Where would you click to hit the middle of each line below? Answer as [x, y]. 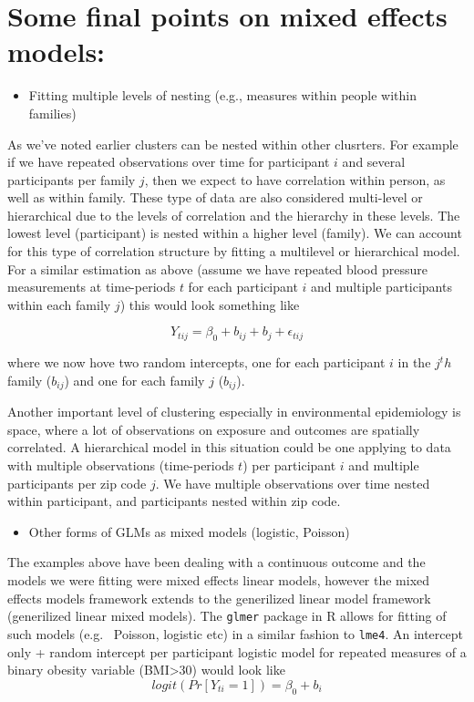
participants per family [72, 179]
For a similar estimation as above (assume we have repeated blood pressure [217, 268]
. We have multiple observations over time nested [293, 483]
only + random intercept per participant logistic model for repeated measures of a [237, 651]
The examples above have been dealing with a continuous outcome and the [216, 562]
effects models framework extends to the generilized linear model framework [219, 598]
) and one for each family [134, 380]
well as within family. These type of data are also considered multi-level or [215, 197]
